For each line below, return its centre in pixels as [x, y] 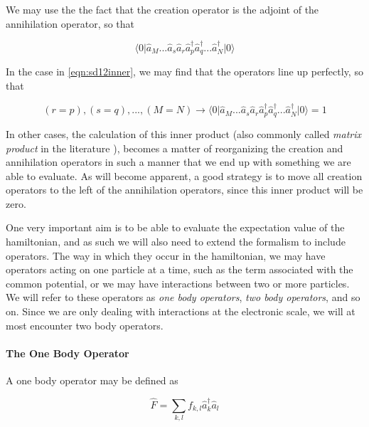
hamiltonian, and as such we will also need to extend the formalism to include [176, 242]
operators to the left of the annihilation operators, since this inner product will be [184, 190]
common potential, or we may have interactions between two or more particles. [178, 283]
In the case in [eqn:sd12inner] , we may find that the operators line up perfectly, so [184, 72]
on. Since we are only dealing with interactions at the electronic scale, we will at [181, 311]
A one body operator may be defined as [92, 380]
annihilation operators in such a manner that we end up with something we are [178, 162]
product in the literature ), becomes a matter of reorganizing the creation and [175, 148]
